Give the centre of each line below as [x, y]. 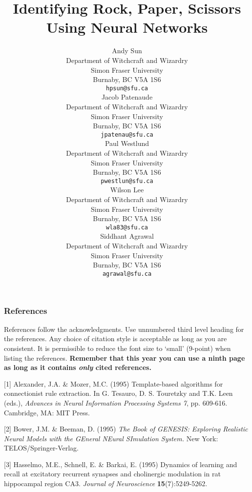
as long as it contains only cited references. [78, 367]
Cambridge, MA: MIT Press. [47, 412]
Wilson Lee [127, 190]
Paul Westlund [127, 143]
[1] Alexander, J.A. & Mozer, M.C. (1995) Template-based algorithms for [114, 383]
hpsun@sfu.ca [127, 88]
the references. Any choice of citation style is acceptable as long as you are [115, 338]
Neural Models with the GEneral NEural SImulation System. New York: [111, 438]
